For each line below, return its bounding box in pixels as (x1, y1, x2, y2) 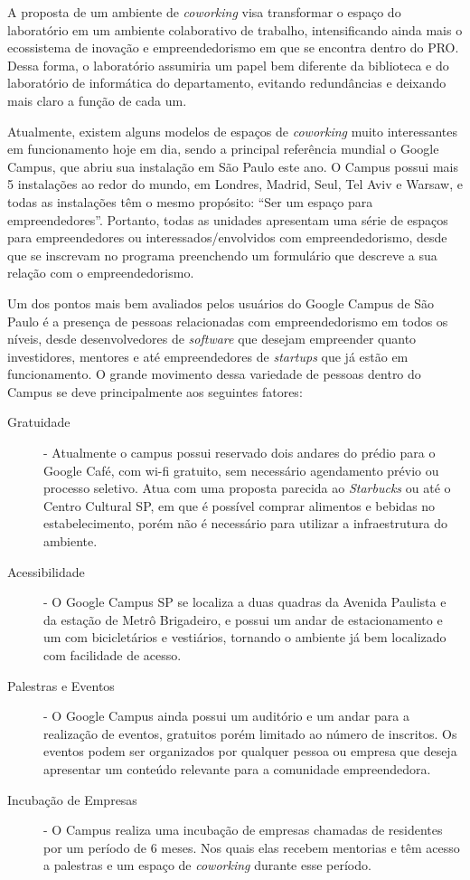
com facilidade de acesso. (43, 646, 182, 664)
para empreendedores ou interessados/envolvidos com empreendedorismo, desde (7, 228, 447, 247)
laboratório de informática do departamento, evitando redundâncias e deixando (7, 73, 446, 92)
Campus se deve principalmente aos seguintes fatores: (7, 382, 303, 401)
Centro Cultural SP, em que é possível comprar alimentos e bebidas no (43, 496, 436, 515)
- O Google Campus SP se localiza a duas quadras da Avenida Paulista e (43, 592, 446, 611)
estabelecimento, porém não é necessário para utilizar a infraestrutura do (43, 514, 448, 533)
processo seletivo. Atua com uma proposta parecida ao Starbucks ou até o (43, 478, 451, 497)
